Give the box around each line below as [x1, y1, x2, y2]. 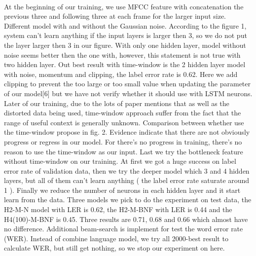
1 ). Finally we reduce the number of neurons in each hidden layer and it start [4, 184, 241, 195]
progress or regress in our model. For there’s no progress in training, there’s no [4, 136, 242, 146]
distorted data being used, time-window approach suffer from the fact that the [4, 108, 241, 118]
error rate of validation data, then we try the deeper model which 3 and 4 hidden [4, 165, 250, 176]
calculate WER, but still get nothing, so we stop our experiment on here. [4, 243, 225, 253]
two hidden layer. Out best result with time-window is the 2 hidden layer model [4, 59, 246, 70]
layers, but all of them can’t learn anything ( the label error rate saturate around [4, 175, 250, 185]
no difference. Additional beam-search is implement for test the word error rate [4, 223, 243, 234]
